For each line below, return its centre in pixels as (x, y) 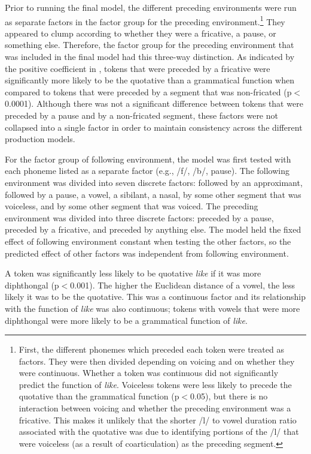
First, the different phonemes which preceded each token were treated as (151, 349)
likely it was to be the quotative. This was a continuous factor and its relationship (155, 297)
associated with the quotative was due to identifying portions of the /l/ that (159, 432)
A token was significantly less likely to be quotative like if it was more (133, 273)
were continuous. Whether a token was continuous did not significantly (149, 373)
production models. (40, 139)
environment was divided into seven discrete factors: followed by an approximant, (154, 182)
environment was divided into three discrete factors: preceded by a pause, (139, 217)
